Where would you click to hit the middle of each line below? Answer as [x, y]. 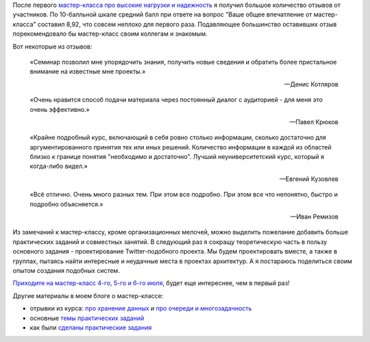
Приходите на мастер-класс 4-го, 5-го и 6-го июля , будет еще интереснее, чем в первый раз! [151, 283]
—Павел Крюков [314, 122]
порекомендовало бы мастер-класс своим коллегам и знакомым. [110, 34]
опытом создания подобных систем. [66, 270]
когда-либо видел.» [59, 166]
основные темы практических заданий [87, 318]
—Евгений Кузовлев [309, 179]
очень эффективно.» [60, 109]
